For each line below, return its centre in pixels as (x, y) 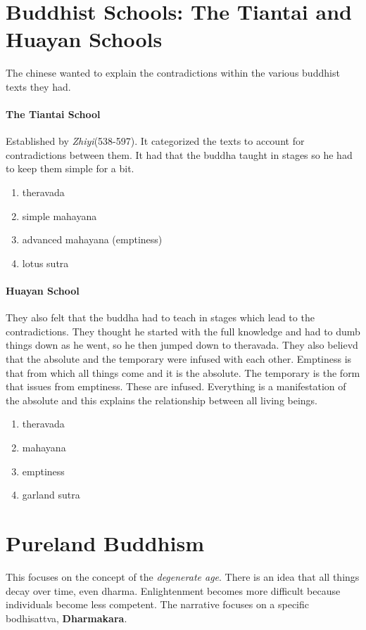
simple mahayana (59, 216)
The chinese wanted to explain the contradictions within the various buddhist (173, 73)
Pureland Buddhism (105, 542)
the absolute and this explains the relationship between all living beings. (162, 400)
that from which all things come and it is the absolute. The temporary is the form (183, 372)
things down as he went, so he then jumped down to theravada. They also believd (182, 345)
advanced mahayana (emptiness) (92, 239)
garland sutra (51, 495)
